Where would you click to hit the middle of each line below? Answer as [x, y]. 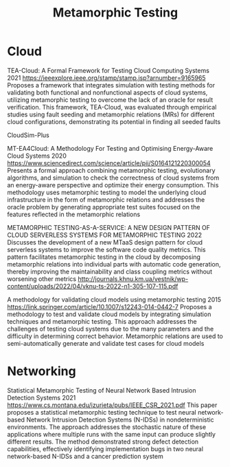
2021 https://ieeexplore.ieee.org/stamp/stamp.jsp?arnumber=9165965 [106, 78]
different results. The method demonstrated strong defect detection [103, 442]
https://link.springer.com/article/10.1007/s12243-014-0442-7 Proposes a [110, 307]
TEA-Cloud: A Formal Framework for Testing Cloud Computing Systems [108, 70]
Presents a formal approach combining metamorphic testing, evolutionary [111, 170]
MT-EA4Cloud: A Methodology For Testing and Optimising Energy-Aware [110, 148]
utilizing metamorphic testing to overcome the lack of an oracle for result [110, 100]
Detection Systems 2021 [42, 397]
